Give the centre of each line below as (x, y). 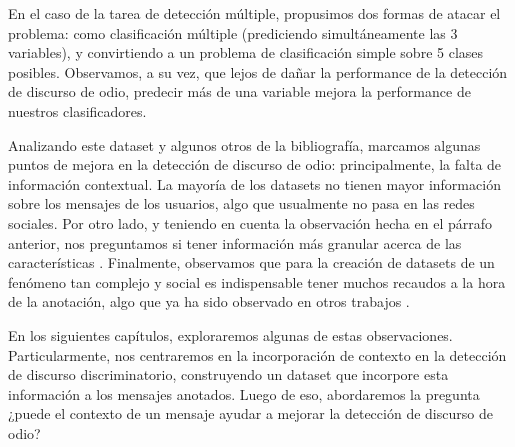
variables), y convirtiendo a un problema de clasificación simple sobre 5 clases (246, 52)
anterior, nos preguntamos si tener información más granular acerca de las (235, 242)
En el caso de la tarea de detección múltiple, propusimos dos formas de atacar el (254, 13)
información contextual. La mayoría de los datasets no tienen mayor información (254, 183)
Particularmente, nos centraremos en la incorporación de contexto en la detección (257, 354)
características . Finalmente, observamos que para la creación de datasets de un (251, 262)
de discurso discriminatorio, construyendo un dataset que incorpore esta (228, 374)
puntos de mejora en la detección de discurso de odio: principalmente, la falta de (255, 164)
